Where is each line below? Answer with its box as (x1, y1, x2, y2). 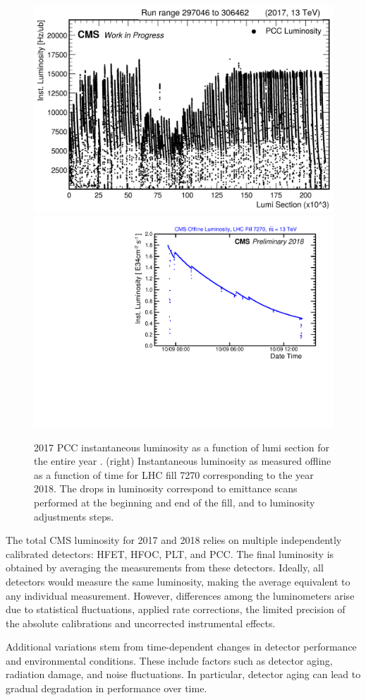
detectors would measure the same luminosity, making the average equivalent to (6, 574, 350, 588)
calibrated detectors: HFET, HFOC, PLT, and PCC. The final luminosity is (6, 546, 334, 561)
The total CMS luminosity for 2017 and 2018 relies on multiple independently (6, 533, 342, 547)
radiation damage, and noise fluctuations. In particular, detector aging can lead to (6, 667, 361, 682)
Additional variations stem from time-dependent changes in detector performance (6, 639, 357, 654)
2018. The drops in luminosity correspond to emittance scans (34, 481, 298, 496)
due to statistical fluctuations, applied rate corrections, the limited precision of (6, 602, 346, 617)
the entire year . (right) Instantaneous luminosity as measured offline (34, 453, 331, 468)
